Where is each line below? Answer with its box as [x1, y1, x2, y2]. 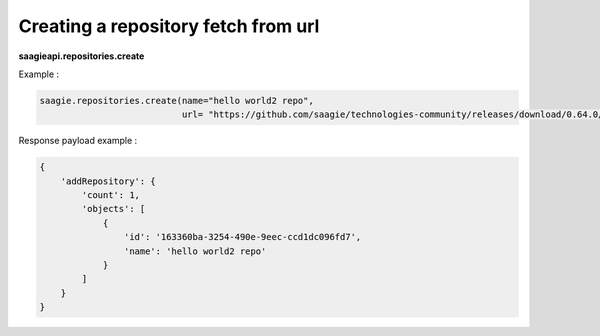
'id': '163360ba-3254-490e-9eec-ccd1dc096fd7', [123, 231, 362, 243]
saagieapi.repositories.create [18, 50, 145, 62]
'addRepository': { [60, 175, 157, 187]
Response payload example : [18, 135, 138, 147]
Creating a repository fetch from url [18, 15, 320, 37]
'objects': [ [81, 203, 146, 215]
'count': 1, [81, 190, 140, 201]
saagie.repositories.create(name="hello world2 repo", [39, 95, 314, 106]
